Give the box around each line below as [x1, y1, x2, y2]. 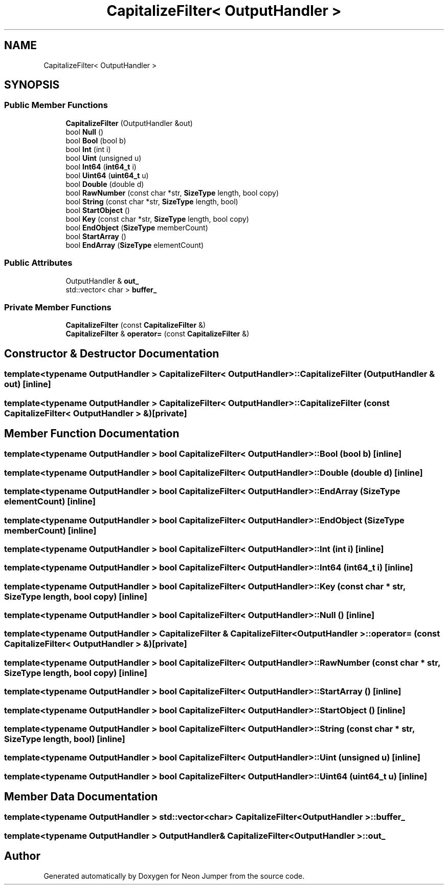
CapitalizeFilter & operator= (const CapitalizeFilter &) [65, 329, 250, 338]
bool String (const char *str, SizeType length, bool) [65, 197, 238, 206]
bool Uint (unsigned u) [65, 153, 142, 162]
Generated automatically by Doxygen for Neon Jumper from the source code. [43, 871, 305, 880]
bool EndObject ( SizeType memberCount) [65, 223, 208, 232]
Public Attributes [4, 258, 73, 268]
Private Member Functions [4, 302, 111, 312]
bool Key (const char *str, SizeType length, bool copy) [65, 214, 249, 223]
